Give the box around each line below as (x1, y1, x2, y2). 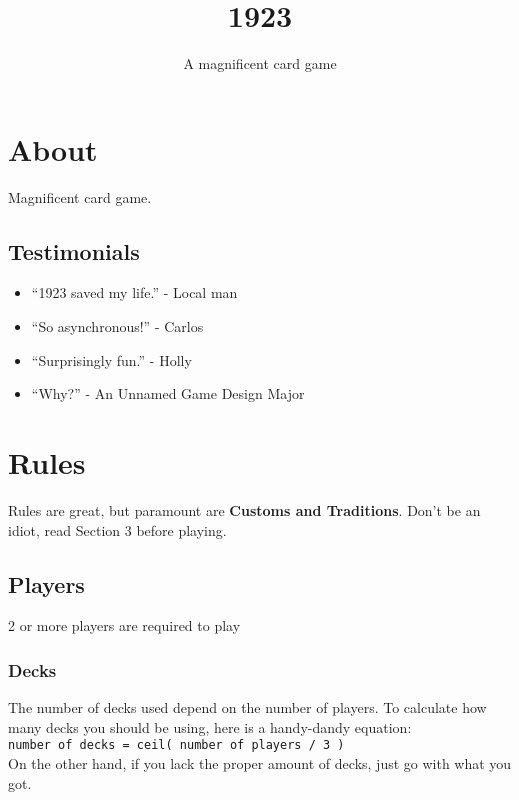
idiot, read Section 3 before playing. (8, 519, 227, 540)
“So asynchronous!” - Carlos (31, 316, 204, 337)
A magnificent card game (183, 53, 337, 74)
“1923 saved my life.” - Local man (31, 282, 238, 303)
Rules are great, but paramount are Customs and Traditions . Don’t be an (8, 499, 481, 520)
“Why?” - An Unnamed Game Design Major (31, 383, 305, 404)
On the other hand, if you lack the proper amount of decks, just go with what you (8, 753, 512, 773)
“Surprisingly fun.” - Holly (31, 349, 192, 370)
